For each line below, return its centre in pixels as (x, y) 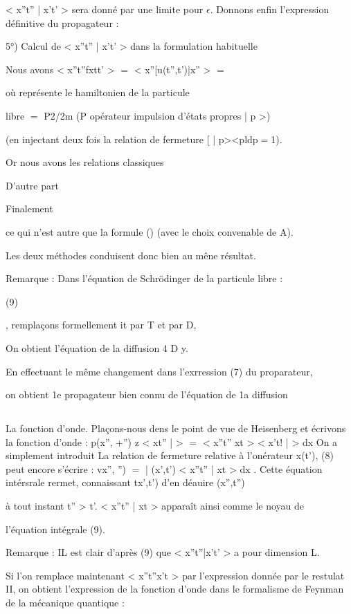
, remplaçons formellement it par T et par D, (101, 325)
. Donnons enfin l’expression (270, 9)
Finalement (29, 208)
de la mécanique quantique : (65, 603)
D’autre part (32, 185)
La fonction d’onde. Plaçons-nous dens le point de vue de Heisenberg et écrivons (176, 428)
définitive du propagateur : (62, 22)
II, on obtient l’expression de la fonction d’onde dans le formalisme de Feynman (175, 589)
